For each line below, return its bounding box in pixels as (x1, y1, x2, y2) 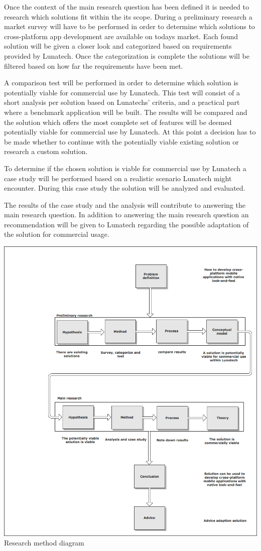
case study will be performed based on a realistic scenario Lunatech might (4, 173, 232, 183)
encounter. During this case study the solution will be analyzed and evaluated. (4, 183, 245, 193)
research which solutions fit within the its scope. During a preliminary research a (4, 11, 252, 22)
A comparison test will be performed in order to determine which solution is (4, 77, 238, 88)
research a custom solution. (4, 146, 88, 157)
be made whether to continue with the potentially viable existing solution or (4, 136, 239, 147)
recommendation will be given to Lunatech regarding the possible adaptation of (4, 219, 249, 229)
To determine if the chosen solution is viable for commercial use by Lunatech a (4, 163, 246, 173)
